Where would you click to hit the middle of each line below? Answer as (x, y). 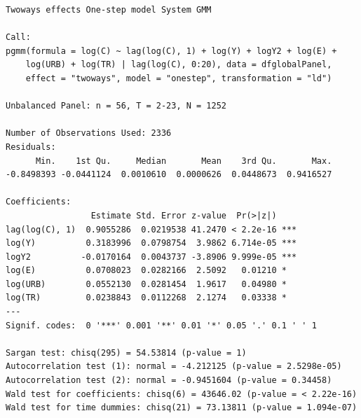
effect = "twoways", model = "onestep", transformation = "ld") (179, 78)
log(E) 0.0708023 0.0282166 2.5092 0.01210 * (146, 271)
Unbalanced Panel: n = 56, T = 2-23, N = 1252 (116, 106)
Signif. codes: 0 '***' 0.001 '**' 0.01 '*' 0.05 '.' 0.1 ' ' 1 (161, 325)
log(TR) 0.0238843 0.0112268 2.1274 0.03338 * (146, 298)
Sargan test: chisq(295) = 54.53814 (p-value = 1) (126, 353)
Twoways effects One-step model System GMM (109, 10)
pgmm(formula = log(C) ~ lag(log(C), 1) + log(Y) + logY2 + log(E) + (171, 51)
